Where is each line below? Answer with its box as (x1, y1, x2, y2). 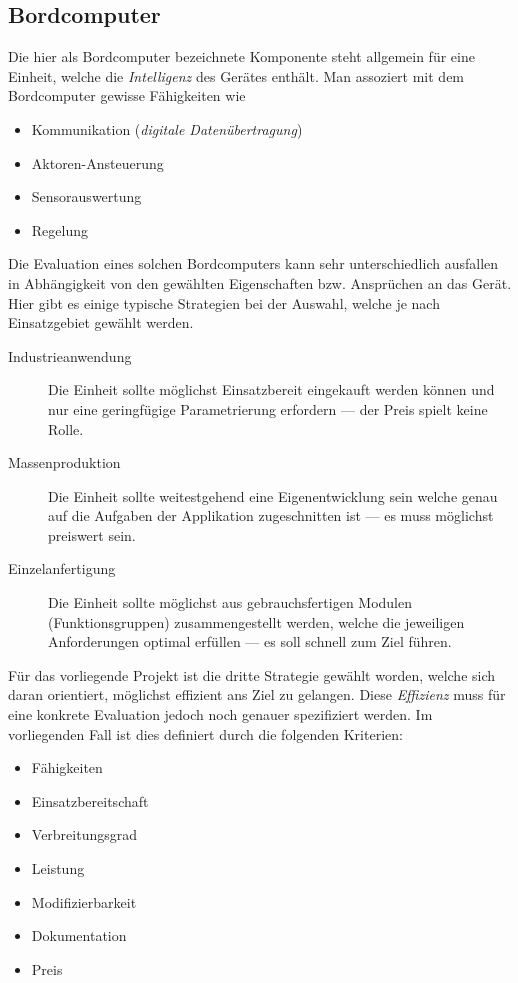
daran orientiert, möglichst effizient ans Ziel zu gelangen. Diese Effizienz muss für (8, 684, 506, 705)
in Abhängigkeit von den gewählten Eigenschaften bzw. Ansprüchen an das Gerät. (8, 272, 512, 293)
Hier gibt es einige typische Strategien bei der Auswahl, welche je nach (8, 292, 440, 313)
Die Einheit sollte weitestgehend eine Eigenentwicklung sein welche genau (48, 485, 498, 506)
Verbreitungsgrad (31, 824, 138, 845)
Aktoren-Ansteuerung (31, 152, 164, 173)
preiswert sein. (48, 524, 136, 545)
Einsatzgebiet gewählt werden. (8, 312, 194, 333)
